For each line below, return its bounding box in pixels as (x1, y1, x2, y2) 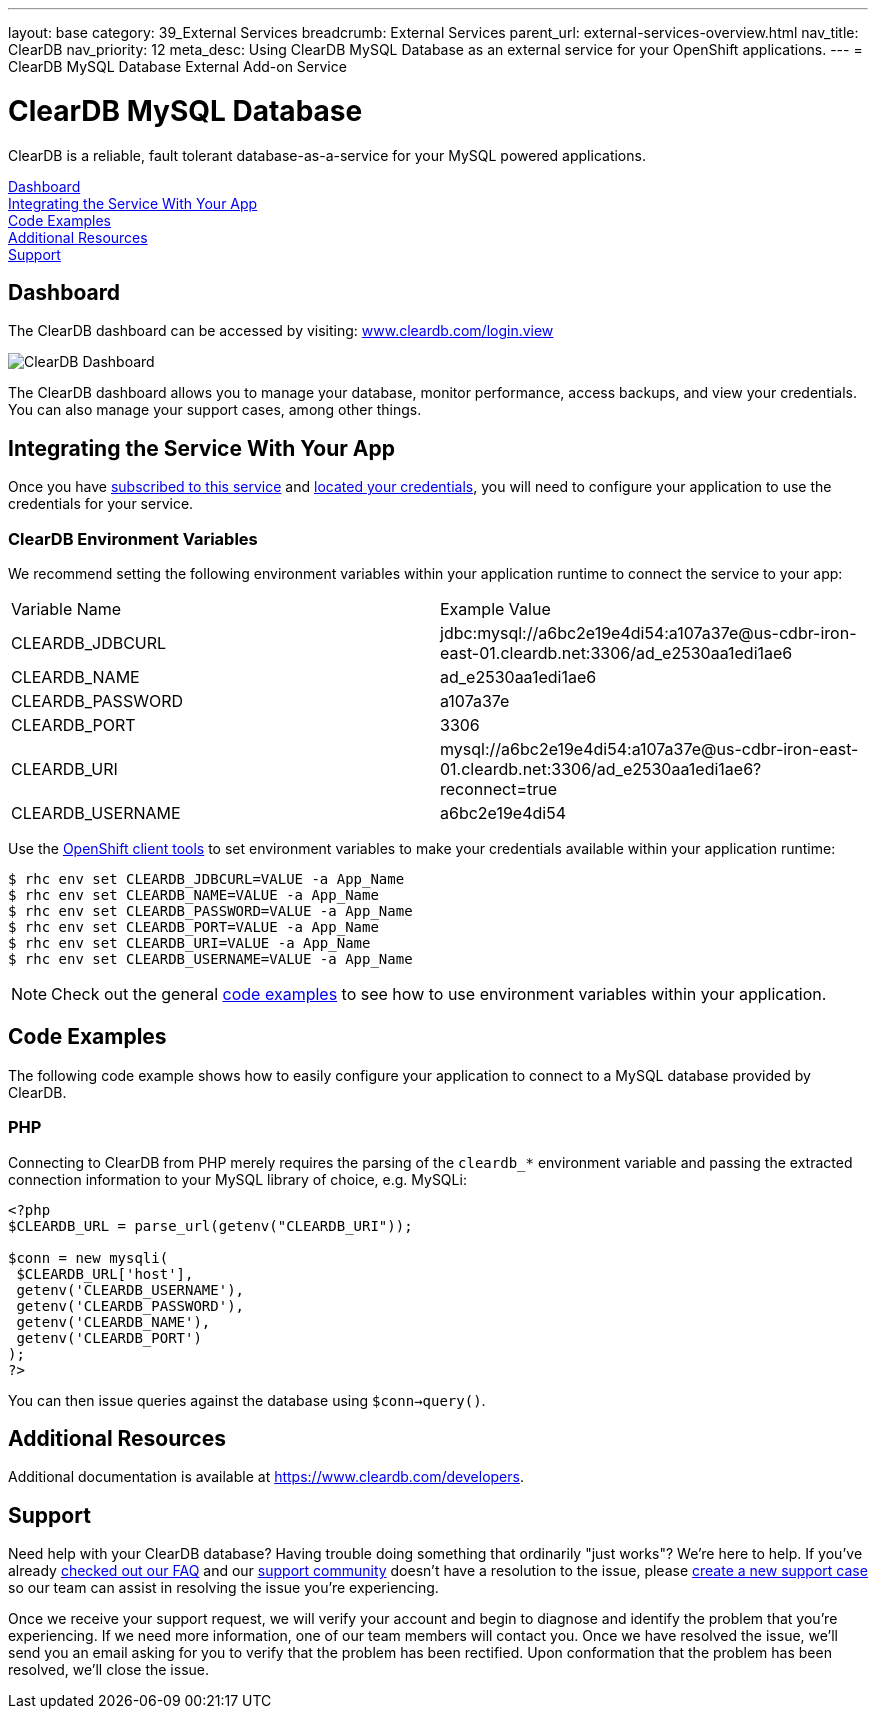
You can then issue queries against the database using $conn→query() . (8, 1391, 486, 1409)
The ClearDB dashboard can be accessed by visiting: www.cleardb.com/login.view (8, 322, 554, 340)
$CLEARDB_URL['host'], (16, 1265, 194, 1282)
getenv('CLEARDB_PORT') (16, 1329, 202, 1346)
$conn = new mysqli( (8, 1249, 169, 1266)
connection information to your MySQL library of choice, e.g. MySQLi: (8, 1170, 467, 1188)
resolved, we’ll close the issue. (8, 1661, 210, 1679)
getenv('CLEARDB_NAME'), (16, 1313, 211, 1330)
